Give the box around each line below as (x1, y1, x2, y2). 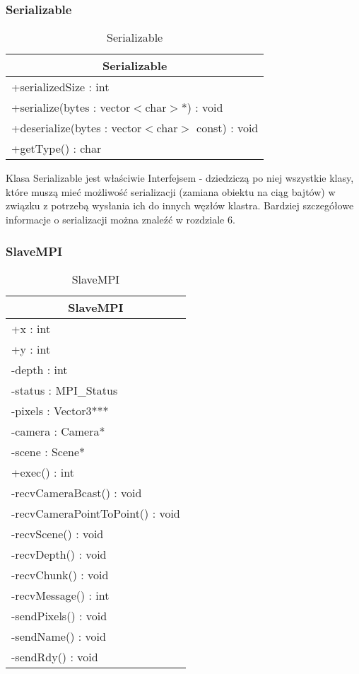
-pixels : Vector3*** (11, 402, 109, 419)
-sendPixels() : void (11, 607, 107, 624)
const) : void (196, 120, 259, 136)
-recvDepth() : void (11, 545, 107, 562)
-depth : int (11, 361, 68, 378)
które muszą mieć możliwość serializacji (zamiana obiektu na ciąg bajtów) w (6, 184, 336, 199)
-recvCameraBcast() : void (11, 484, 142, 501)
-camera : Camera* (11, 422, 105, 439)
